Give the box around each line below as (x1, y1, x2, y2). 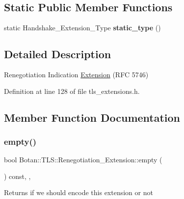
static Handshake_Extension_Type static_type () (4, 22, 161, 33)
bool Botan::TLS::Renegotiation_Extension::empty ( (4, 155, 162, 165)
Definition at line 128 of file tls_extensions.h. (4, 86, 140, 96)
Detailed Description (4, 46, 111, 62)
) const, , (4, 171, 31, 181)
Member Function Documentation (4, 110, 181, 125)
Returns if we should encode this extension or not (4, 187, 153, 198)
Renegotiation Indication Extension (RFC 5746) (4, 69, 149, 79)
